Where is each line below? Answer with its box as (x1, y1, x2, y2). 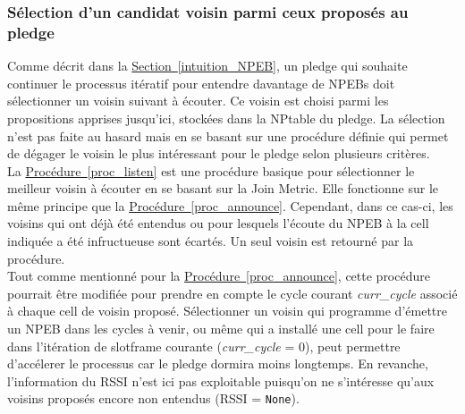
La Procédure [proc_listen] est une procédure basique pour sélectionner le (7, 161, 415, 180)
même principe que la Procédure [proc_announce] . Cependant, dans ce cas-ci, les (7, 196, 453, 215)
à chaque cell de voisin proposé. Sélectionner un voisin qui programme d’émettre (7, 301, 447, 320)
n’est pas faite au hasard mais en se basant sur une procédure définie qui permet (7, 126, 449, 145)
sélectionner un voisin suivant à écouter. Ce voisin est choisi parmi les (7, 91, 389, 110)
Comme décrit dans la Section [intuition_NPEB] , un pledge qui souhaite (7, 56, 408, 75)
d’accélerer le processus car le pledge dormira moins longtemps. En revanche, (7, 354, 428, 373)
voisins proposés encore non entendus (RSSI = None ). (7, 389, 300, 408)
